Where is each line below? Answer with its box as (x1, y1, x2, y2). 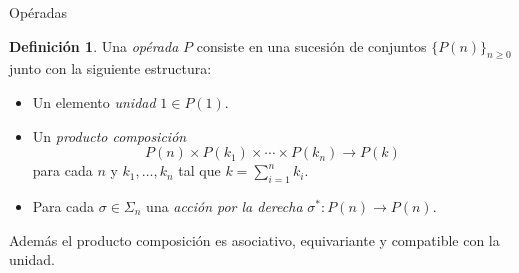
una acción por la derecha (146, 195, 303, 216)
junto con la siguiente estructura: (9, 58, 212, 79)
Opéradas (9, 2, 68, 22)
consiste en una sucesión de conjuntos (196, 35, 427, 56)
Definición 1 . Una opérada (9, 35, 179, 56)
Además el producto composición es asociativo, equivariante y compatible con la (9, 229, 500, 250)
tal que (178, 160, 221, 181)
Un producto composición (32, 125, 187, 146)
